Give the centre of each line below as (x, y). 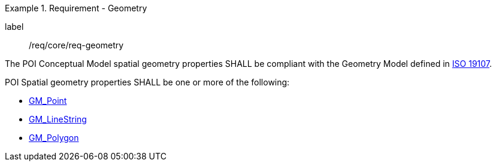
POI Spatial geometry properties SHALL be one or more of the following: (147, 82)
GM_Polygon (54, 138)
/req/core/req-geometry (76, 45)
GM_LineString (58, 119)
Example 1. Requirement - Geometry (76, 8)
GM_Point (48, 101)
